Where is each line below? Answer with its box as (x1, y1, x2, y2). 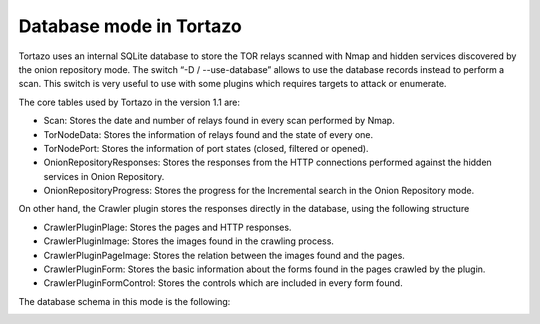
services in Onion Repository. (43, 170, 165, 182)
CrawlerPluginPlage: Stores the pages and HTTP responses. (43, 221, 292, 233)
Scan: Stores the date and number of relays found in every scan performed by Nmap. (43, 115, 395, 127)
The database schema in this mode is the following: (18, 295, 231, 307)
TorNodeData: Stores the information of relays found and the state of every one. (43, 128, 374, 140)
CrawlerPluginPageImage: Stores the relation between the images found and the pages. (43, 249, 405, 261)
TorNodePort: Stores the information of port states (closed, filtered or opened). (43, 142, 369, 154)
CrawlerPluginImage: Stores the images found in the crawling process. (43, 235, 335, 247)
